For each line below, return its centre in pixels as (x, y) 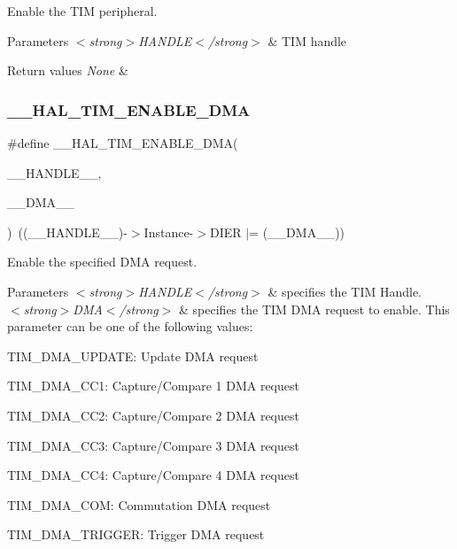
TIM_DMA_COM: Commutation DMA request (139, 504)
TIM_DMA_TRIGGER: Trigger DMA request (136, 534)
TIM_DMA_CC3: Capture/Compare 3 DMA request (153, 445)
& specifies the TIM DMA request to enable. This (314, 309)
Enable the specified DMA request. (102, 262)
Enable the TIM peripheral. (82, 11)
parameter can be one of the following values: (130, 326)
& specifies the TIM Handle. (345, 291)
